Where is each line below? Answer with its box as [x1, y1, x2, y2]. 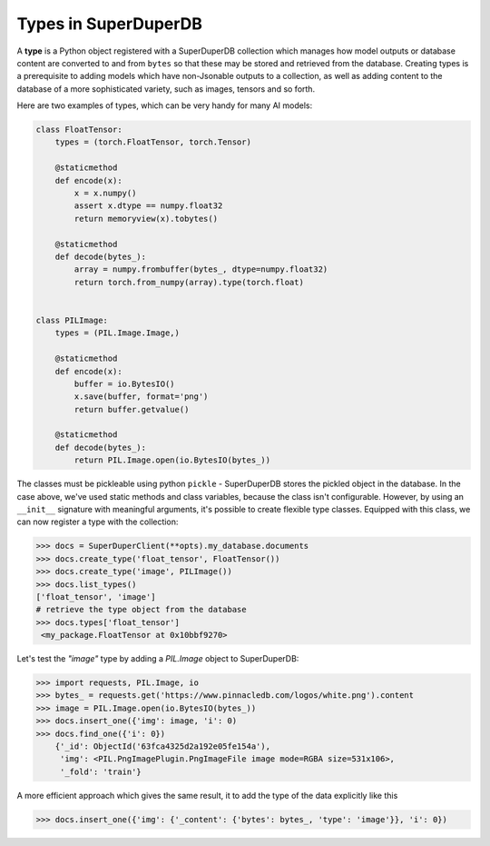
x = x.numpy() [73, 188, 137, 199]
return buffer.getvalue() [73, 404, 190, 414]
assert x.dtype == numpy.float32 [73, 201, 223, 211]
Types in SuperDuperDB [16, 14, 203, 34]
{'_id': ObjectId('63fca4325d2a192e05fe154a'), [54, 741, 271, 751]
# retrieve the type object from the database [35, 604, 247, 615]
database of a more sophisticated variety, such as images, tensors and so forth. [16, 83, 316, 95]
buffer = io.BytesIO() [73, 378, 176, 389]
